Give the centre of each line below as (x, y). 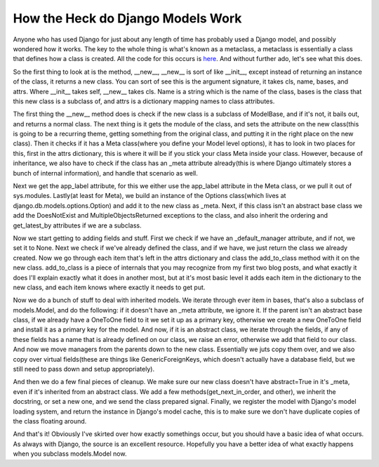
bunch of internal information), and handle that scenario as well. (105, 173)
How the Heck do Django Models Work (127, 18)
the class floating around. (50, 421)
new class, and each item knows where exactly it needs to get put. (109, 287)
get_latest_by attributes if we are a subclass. (77, 225)
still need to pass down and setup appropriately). (84, 369)
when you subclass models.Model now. (70, 454)
